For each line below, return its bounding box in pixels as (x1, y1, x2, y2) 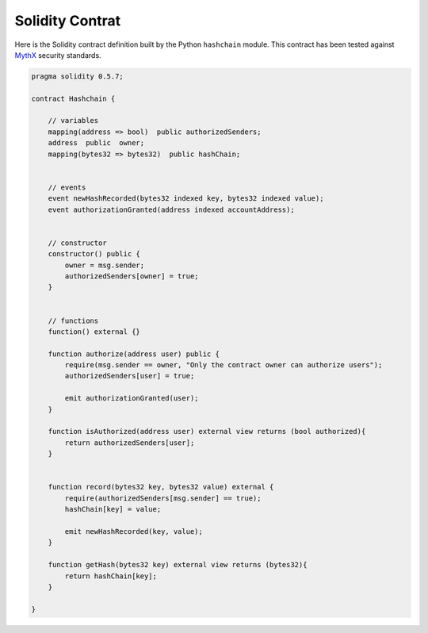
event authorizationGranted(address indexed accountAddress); (48, 205, 295, 214)
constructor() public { (48, 250, 140, 259)
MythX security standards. (14, 50, 102, 59)
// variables (48, 116, 99, 125)
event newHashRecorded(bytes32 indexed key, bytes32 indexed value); (48, 194, 324, 203)
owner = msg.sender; (64, 260, 145, 270)
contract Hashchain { (31, 94, 116, 103)
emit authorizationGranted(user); (64, 393, 199, 403)
